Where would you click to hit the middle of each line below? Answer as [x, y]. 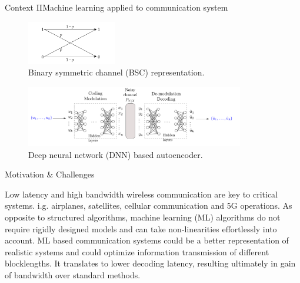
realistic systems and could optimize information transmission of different [137, 251]
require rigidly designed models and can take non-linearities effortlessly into [141, 228]
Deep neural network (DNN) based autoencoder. [116, 154]
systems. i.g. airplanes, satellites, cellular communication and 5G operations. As [149, 205]
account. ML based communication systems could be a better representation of [147, 240]
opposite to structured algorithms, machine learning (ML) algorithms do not [143, 217]
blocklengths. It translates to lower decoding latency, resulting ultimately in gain [150, 263]
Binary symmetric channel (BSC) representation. [116, 72]
